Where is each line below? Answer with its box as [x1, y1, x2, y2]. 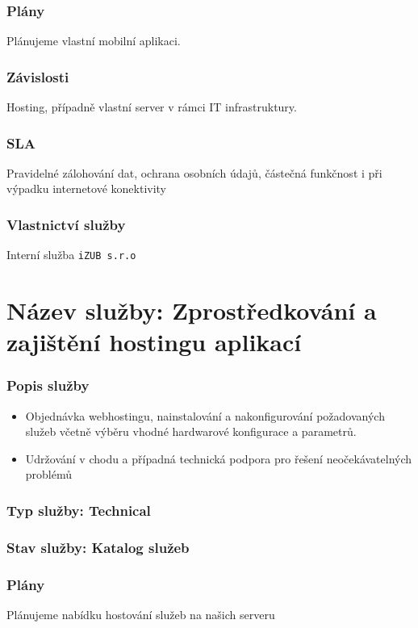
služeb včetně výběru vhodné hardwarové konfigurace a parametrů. [25, 423, 357, 440]
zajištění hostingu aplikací [6, 325, 302, 358]
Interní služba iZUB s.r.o [6, 246, 136, 263]
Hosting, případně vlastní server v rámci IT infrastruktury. [6, 98, 297, 115]
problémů [25, 466, 73, 483]
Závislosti [6, 66, 69, 86]
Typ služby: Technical [6, 500, 151, 520]
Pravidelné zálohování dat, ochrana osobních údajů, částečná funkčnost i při [6, 164, 382, 181]
